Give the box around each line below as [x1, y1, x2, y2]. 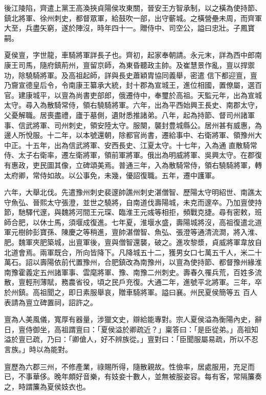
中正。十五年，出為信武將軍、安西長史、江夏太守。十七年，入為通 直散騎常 [4, 139, 257, 150]
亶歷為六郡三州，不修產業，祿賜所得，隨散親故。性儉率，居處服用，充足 [4, 361, 248, 372]
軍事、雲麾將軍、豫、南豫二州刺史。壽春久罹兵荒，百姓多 [61, 266, 255, 277]
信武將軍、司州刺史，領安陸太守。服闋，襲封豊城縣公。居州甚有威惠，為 [18, 119, 262, 130]
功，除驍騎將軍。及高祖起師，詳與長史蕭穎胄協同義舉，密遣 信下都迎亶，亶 [4, 69, 257, 80]
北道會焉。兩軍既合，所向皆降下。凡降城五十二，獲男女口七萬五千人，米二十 [4, 246, 262, 257]
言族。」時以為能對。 [4, 344, 72, 354]
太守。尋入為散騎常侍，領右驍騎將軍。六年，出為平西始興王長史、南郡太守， [4, 100, 262, 110]
